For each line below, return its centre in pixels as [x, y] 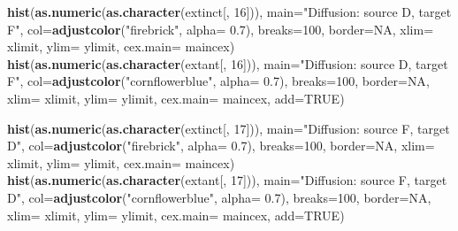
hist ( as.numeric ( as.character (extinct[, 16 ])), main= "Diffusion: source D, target [229, 12]
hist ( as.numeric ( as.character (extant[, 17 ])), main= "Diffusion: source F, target [227, 180]
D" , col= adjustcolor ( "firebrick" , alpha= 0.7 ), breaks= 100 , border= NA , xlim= [221, 146]
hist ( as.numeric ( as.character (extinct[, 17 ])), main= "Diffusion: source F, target [229, 128]
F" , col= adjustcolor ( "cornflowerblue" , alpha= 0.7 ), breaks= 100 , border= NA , [218, 81]
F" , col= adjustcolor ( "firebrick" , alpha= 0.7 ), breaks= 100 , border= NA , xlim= [221, 29]
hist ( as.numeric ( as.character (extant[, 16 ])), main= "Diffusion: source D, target [228, 63]
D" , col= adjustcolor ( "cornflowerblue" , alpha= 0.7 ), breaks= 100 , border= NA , [219, 197]
